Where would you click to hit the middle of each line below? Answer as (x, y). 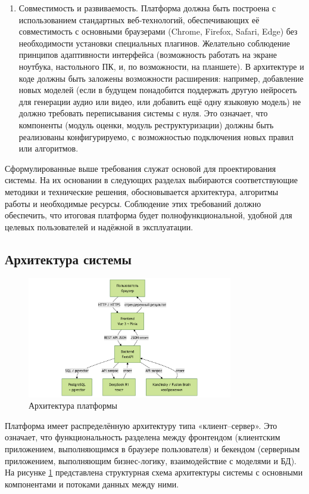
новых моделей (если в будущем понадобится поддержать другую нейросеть (158, 90)
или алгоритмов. (49, 148)
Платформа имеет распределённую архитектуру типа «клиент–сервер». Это (141, 425)
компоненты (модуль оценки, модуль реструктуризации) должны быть (146, 124)
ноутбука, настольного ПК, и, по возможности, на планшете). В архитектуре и (161, 66)
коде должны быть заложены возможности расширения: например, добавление (161, 78)
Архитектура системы (68, 259)
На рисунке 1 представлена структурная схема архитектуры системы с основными (154, 472)
